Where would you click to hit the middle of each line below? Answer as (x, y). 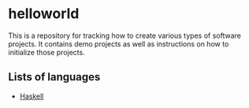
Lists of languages (54, 77)
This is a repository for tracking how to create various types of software (125, 35)
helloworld (44, 14)
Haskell (32, 96)
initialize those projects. (46, 52)
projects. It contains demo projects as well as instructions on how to (119, 43)
